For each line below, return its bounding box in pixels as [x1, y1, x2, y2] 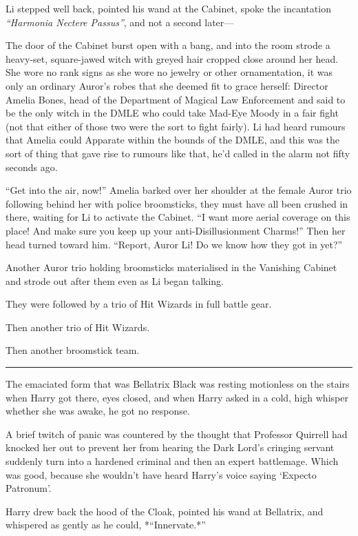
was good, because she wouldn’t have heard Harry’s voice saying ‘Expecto [6, 467, 317, 482]
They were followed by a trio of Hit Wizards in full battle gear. [6, 297, 272, 311]
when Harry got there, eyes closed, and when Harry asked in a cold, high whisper [6, 390, 348, 404]
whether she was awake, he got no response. [6, 404, 190, 418]
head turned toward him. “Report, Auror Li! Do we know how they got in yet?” [6, 237, 343, 251]
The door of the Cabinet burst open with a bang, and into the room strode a [6, 38, 330, 52]
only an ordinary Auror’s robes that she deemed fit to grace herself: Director [6, 78, 328, 92]
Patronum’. [6, 481, 52, 495]
